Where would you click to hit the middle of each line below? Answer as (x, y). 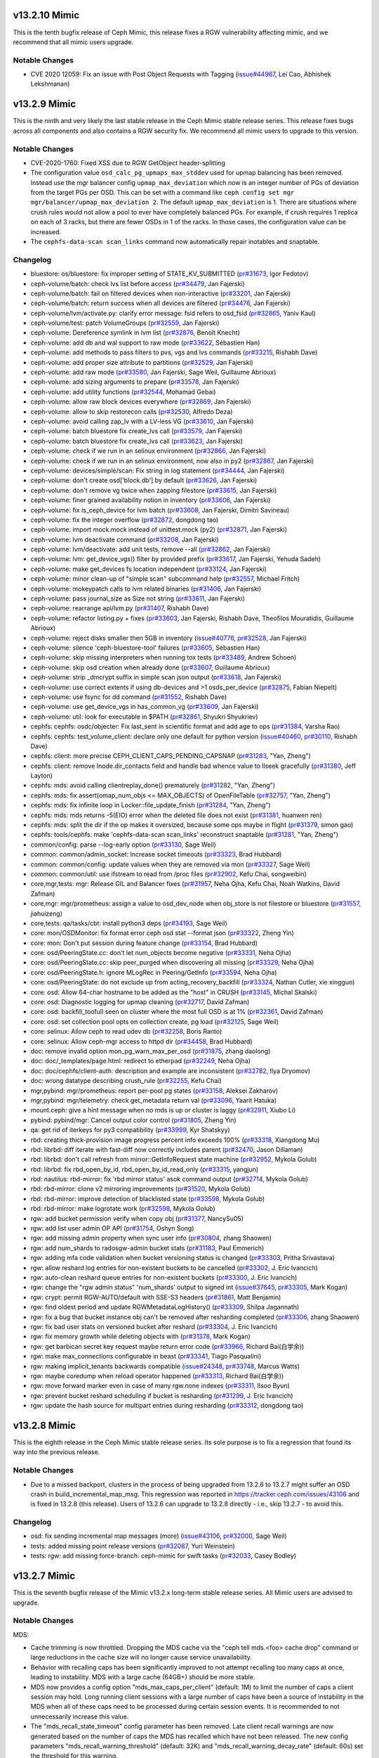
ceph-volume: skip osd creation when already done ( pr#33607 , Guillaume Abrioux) (150, 667)
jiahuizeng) (47, 913)
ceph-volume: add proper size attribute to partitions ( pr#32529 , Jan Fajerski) (142, 362)
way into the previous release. (56, 1452)
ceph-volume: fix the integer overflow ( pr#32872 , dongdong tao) (125, 520)
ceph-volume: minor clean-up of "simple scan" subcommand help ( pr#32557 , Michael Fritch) (165, 579)
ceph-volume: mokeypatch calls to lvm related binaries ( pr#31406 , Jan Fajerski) (146, 589)
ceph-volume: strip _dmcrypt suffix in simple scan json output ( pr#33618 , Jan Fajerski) (156, 677)
